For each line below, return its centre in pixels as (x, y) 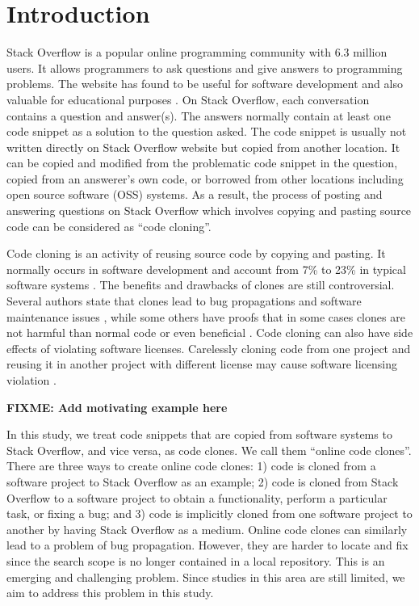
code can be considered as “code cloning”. (109, 226)
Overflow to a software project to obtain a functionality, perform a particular (197, 497)
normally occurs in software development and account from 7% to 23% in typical (206, 269)
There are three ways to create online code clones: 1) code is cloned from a (191, 466)
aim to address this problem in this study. (110, 593)
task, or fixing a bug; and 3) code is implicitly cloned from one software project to (209, 513)
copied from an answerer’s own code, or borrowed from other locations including (205, 178)
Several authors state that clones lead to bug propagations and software (184, 301)
